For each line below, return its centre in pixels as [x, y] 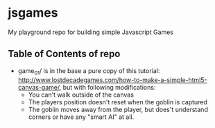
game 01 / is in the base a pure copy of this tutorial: [89, 71]
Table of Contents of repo [64, 54]
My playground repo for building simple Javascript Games [91, 32]
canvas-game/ [38, 87]
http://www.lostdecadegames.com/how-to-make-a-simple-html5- [112, 80]
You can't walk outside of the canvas [81, 95]
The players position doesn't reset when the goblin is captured [118, 102]
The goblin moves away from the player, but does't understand [118, 109]
